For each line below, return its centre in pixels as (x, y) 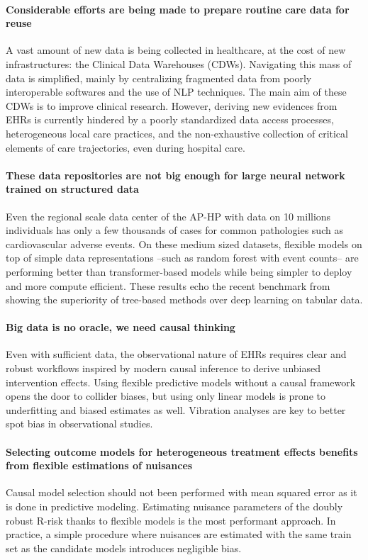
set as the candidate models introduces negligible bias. (124, 548)
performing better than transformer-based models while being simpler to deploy (179, 271)
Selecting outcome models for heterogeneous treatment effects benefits (182, 451)
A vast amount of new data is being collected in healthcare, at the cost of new (176, 50)
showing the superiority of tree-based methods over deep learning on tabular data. (184, 299)
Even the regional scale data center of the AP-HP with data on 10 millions (168, 216)
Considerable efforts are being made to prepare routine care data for (178, 9)
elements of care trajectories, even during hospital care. (126, 147)
